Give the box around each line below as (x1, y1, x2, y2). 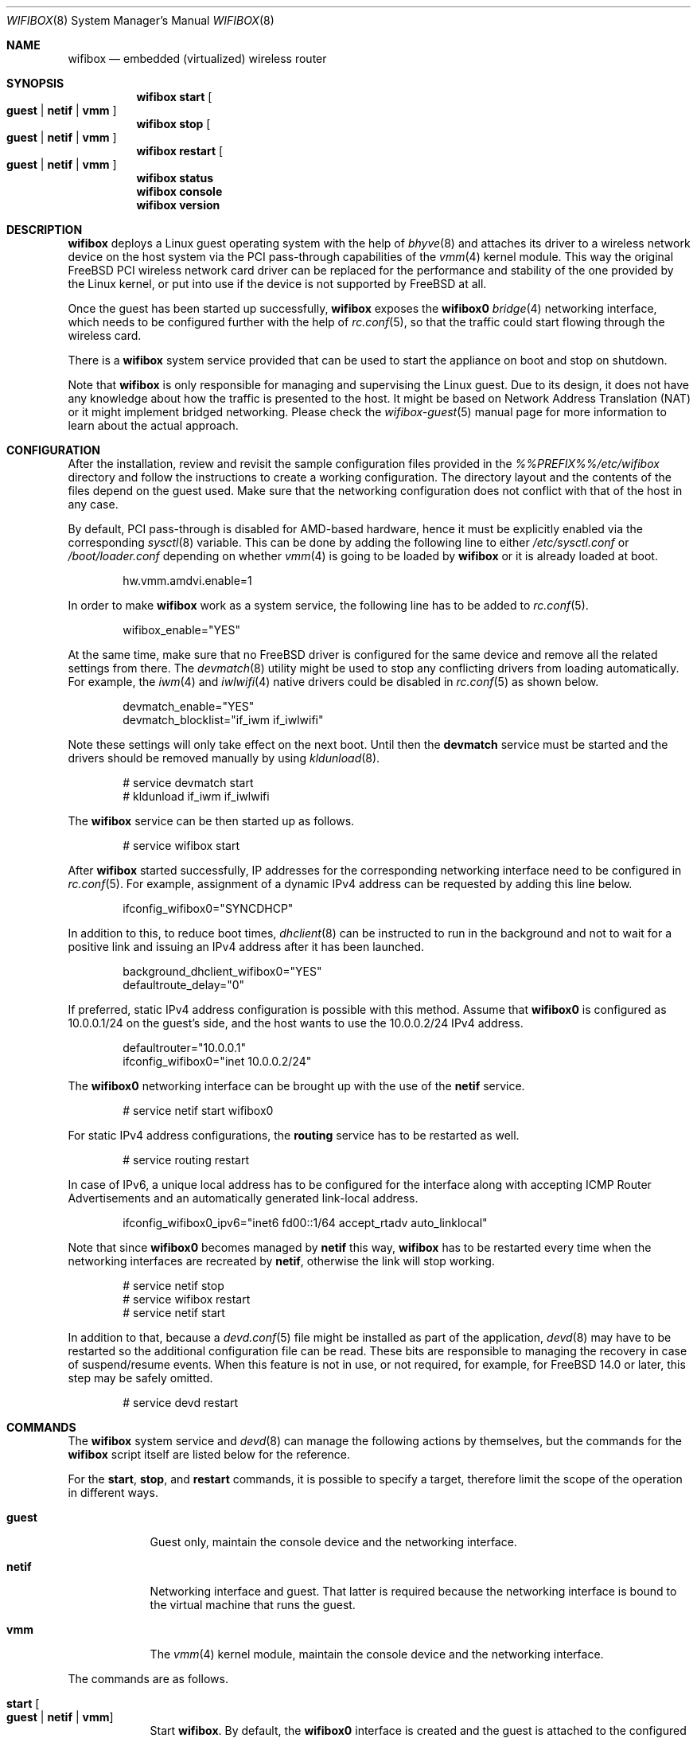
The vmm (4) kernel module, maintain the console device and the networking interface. (150, 1647, 604, 1661)
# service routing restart (123, 1153, 250, 1167)
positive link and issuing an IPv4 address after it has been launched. (68, 940, 425, 953)
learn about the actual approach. (68, 419, 239, 432)
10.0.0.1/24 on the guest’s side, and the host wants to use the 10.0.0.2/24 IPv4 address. (68, 1016, 524, 1030)
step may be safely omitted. (68, 1371, 213, 1385)
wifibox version (136, 198, 220, 212)
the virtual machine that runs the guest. (150, 1598, 356, 1611)
